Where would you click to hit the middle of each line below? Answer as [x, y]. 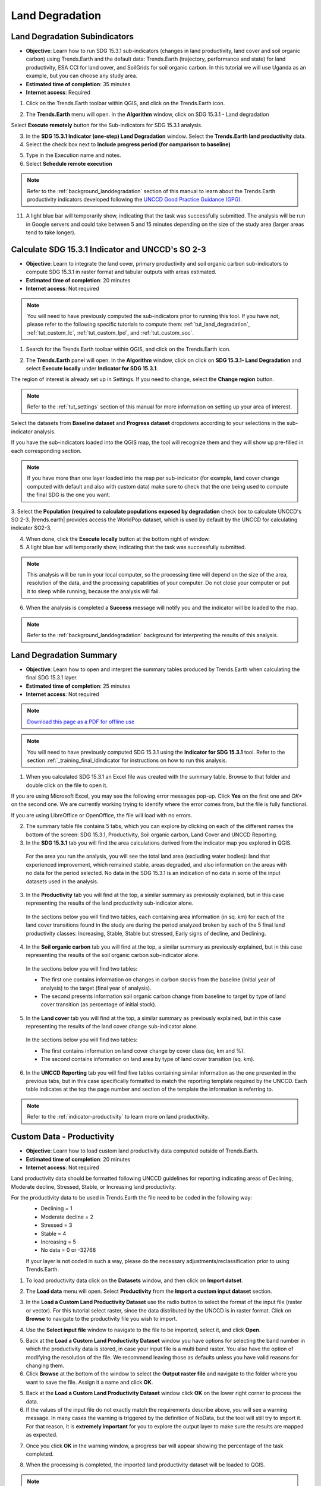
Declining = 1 [56, 1208]
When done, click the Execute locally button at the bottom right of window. [118, 539]
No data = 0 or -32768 [68, 1250]
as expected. [42, 1435]
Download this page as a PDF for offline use [81, 722]
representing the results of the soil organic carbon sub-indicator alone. [113, 955]
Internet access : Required [58, 93]
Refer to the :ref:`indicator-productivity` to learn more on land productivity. [118, 1117]
